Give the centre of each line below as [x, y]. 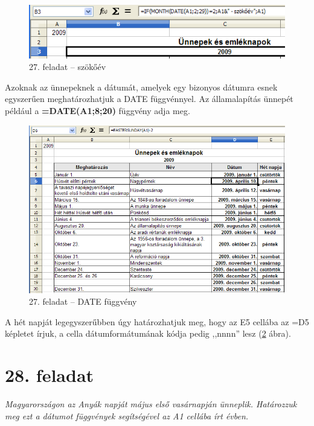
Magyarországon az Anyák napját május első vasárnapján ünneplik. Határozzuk [151, 404]
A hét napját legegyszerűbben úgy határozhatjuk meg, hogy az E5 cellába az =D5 [157, 321]
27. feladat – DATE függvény [83, 301]
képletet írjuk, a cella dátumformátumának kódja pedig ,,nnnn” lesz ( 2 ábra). [148, 333]
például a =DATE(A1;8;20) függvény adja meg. [98, 111]
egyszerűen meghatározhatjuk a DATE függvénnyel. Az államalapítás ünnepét [149, 99]
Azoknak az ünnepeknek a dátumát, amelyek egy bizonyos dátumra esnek [141, 87]
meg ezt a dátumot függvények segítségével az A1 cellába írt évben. [127, 415]
